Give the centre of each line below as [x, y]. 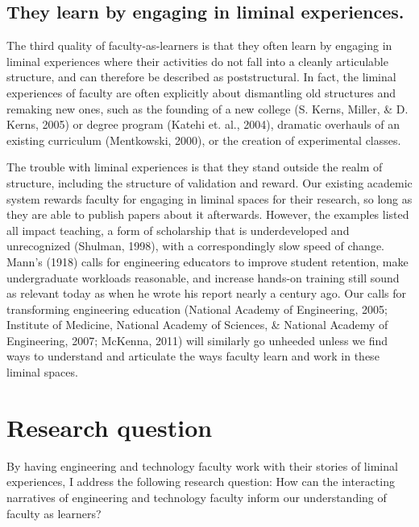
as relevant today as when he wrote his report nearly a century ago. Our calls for [207, 293]
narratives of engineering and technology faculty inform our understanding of [197, 497]
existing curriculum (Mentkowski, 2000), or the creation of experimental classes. [204, 140]
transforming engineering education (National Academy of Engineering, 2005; [197, 309]
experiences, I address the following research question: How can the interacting [201, 482]
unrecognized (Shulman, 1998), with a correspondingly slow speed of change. [195, 246]
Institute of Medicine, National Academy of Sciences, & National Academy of [197, 325]
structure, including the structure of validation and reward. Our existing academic [209, 182]
